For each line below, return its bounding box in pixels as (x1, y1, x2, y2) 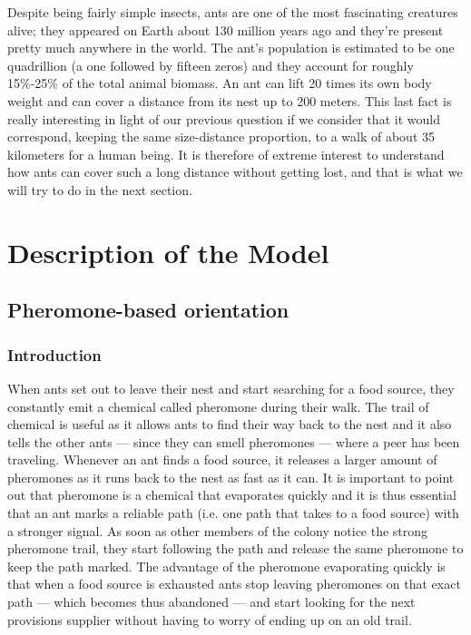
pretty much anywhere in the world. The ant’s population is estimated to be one (7, 38, 455, 57)
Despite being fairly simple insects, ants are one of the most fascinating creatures (7, 3, 458, 21)
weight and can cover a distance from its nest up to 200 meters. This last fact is (7, 91, 452, 110)
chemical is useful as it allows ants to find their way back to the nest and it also (7, 415, 452, 434)
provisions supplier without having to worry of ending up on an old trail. (7, 610, 412, 629)
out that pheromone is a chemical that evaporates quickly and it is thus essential (7, 485, 456, 504)
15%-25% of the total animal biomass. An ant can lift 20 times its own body (7, 73, 432, 93)
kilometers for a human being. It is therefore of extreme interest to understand (7, 144, 445, 163)
